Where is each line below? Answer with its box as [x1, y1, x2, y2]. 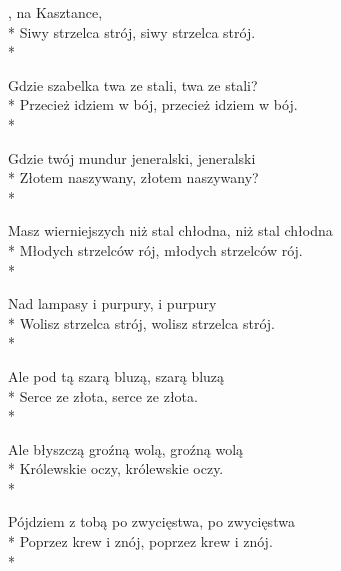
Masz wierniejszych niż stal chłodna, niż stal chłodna [8, 220, 333, 241]
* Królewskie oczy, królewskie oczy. [8, 458, 224, 479]
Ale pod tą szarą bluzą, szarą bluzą [8, 365, 225, 386]
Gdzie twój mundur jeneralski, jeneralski [8, 147, 256, 168]
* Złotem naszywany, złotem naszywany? [8, 167, 259, 188]
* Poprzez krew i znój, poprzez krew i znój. [8, 531, 273, 552]
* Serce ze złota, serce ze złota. [8, 385, 198, 406]
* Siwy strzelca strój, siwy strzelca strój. [8, 21, 256, 42]
